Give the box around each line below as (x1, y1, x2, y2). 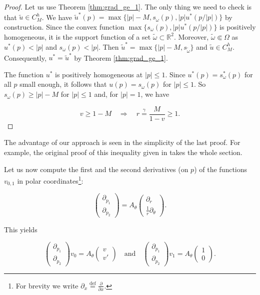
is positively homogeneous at (54, 69, 143, 79)
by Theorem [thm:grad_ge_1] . (74, 52, 168, 63)
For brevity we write (15, 280, 78, 290)
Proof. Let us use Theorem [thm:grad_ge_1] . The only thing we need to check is (4, 2, 252, 12)
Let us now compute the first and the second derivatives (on (4, 164, 188, 174)
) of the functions (194, 164, 247, 174)
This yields (4, 224, 37, 235)
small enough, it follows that (19, 79, 107, 89)
